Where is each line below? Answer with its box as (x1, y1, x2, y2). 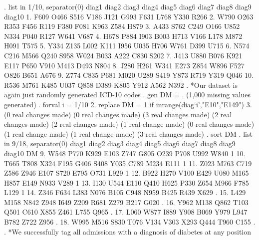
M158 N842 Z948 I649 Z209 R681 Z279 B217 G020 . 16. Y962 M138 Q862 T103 (4, 197, 249, 207)
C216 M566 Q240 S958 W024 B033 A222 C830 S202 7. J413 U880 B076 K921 (4, 50, 243, 60)
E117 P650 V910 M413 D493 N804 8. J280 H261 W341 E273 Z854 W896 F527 (4, 60, 245, 70)
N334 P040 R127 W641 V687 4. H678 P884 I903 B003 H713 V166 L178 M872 (4, 30, 243, 41)
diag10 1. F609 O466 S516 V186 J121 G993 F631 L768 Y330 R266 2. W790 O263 (4, 11, 254, 21)
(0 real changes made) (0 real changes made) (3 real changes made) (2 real (4, 109, 232, 119)
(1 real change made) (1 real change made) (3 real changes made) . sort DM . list (4, 128, 253, 139)
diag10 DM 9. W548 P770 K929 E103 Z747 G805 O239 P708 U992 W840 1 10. (4, 148, 246, 158)
